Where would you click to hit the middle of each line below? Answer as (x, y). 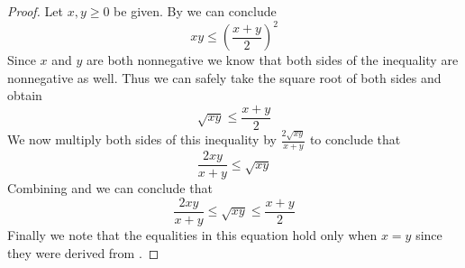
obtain (25, 95)
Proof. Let (35, 11)
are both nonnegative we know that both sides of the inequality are (273, 60)
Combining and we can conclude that (110, 188)
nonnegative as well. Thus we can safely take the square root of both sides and (224, 77)
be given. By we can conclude (195, 11)
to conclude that (355, 139)
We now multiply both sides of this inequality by (142, 139)
